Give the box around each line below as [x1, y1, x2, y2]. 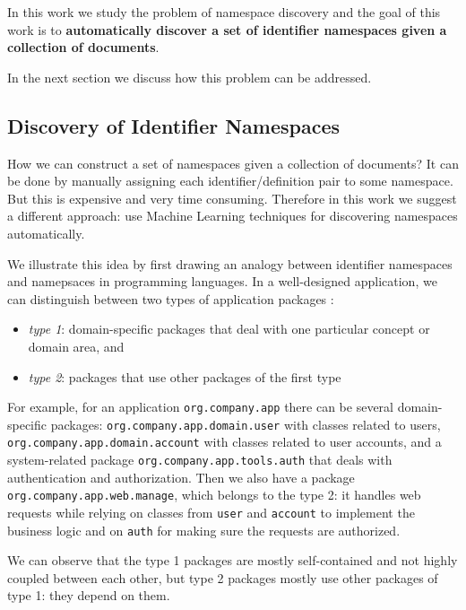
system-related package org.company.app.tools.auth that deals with [7, 450, 393, 469]
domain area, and [28, 336, 125, 355]
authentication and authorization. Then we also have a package [7, 467, 355, 486]
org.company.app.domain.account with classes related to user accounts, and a [7, 432, 442, 451]
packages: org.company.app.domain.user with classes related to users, [50, 414, 441, 433]
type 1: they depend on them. [7, 586, 170, 605]
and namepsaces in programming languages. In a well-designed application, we [7, 272, 437, 291]
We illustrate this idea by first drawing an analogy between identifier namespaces [7, 254, 453, 273]
